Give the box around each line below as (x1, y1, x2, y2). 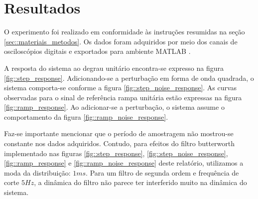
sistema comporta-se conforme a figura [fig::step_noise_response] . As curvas (4, 82, 237, 93)
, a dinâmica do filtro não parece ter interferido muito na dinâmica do (34, 177, 247, 188)
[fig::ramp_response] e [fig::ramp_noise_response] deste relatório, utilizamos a (4, 158, 244, 168)
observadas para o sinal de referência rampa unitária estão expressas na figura (4, 92, 242, 102)
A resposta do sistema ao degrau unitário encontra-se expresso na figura (4, 62, 224, 73)
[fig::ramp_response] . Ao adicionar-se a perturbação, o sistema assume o (4, 102, 225, 112)
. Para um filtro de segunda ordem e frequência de (86, 167, 239, 178)
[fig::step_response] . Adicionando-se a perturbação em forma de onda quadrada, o (4, 72, 254, 83)
